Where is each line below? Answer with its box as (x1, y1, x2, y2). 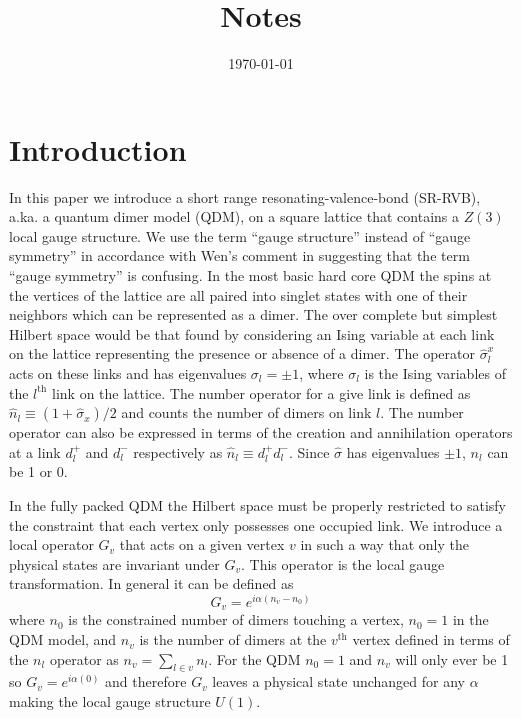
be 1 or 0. (9, 461, 68, 482)
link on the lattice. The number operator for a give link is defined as (52, 382, 471, 403)
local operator (9, 534, 94, 555)
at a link (9, 441, 61, 462)
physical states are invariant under (9, 553, 220, 574)
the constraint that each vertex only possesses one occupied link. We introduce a (9, 514, 503, 535)
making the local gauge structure (9, 691, 211, 712)
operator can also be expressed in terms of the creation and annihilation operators (9, 422, 513, 443)
